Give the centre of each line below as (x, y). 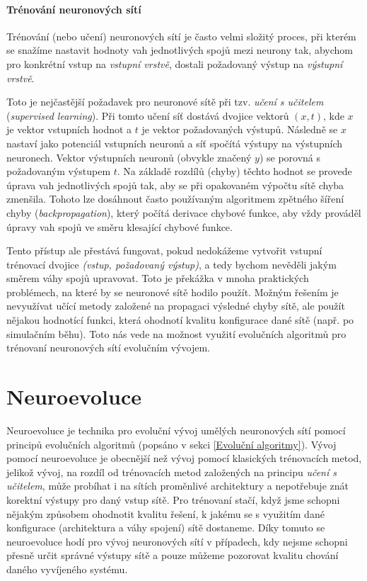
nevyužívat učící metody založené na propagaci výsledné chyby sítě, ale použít (176, 306)
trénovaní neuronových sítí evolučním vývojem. (108, 348)
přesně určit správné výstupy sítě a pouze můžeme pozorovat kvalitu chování (173, 555)
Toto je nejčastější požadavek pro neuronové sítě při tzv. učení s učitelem (165, 102)
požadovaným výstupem (59, 171)
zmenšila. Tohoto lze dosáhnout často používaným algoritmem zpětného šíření (175, 199)
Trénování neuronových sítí (74, 9)
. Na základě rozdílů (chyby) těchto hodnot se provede (234, 171)
